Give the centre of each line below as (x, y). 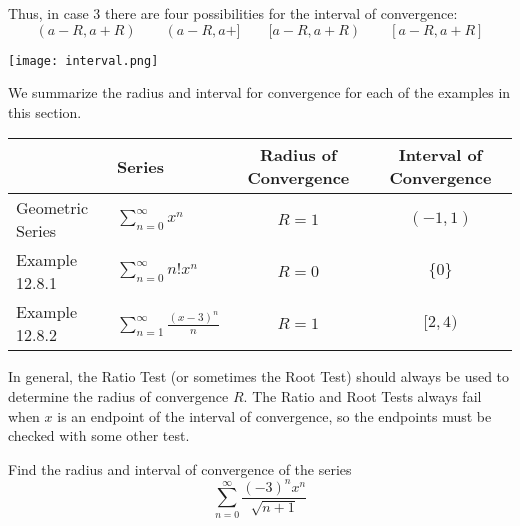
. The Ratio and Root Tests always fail (362, 396)
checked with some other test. (99, 435)
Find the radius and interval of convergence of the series (180, 468)
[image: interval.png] (83, 60)
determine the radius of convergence (118, 396)
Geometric (52, 208)
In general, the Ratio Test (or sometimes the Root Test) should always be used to (259, 376)
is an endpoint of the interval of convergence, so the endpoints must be (274, 415)
